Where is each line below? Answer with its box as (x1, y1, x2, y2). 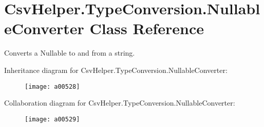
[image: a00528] (25, 83, 80, 90)
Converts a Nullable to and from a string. (4, 47, 135, 58)
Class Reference (89, 18, 204, 39)
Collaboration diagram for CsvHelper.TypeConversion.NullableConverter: (4, 97, 235, 108)
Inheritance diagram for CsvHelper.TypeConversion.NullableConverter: (4, 64, 228, 75)
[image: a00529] (25, 115, 80, 123)
